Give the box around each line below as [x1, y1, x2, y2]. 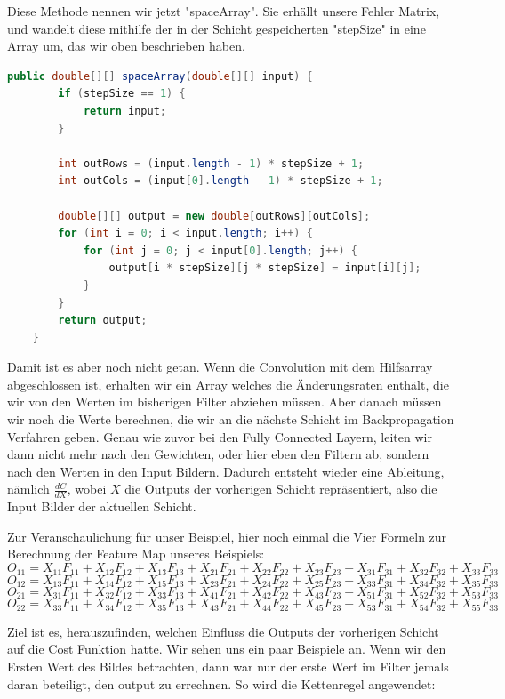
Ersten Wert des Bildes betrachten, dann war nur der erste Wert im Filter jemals [7, 657, 449, 676]
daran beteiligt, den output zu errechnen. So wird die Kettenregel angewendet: [7, 674, 436, 693]
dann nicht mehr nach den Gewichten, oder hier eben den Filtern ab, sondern [7, 445, 429, 463]
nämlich [7, 479, 50, 498]
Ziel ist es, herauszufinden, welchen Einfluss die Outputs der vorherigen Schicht [7, 622, 439, 640]
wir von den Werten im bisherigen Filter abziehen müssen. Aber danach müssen [7, 392, 442, 411]
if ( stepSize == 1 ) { [58, 87, 186, 100]
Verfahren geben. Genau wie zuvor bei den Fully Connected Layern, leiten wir [7, 427, 432, 446]
